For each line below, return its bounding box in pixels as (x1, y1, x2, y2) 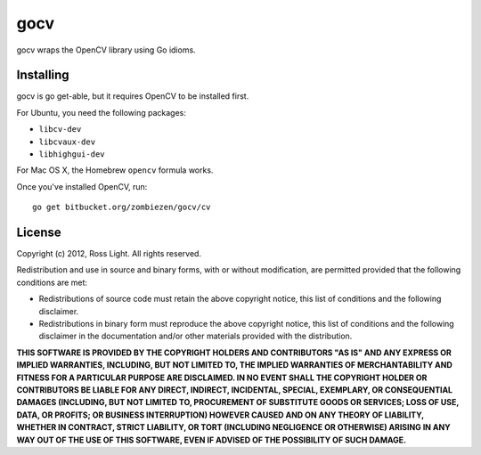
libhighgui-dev (38, 150, 106, 159)
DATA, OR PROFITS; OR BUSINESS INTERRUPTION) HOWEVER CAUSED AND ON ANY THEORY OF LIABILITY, (16, 410, 425, 420)
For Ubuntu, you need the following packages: (16, 107, 186, 118)
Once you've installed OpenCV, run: (16, 181, 148, 191)
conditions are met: (16, 277, 88, 288)
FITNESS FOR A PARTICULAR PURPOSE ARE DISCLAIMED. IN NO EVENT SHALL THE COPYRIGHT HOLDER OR (16, 372, 428, 383)
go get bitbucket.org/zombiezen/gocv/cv (32, 202, 211, 213)
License (16, 225, 61, 240)
